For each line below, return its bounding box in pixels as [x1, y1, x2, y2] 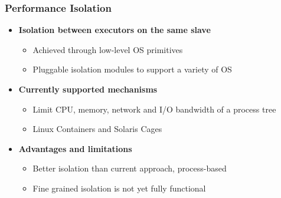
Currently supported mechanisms [18, 83, 158, 95]
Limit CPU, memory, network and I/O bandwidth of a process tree [32, 103, 276, 115]
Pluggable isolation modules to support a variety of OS [32, 63, 232, 75]
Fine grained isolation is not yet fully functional [32, 181, 206, 194]
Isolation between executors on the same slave [18, 24, 211, 36]
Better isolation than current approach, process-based [32, 162, 227, 174]
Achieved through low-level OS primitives [32, 43, 183, 55]
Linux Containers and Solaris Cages [32, 123, 162, 135]
